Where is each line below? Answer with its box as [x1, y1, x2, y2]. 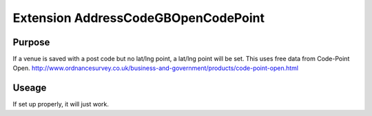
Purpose [12, 36, 50, 48]
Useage [12, 82, 47, 94]
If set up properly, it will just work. [12, 100, 110, 108]
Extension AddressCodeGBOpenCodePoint [12, 10, 265, 25]
